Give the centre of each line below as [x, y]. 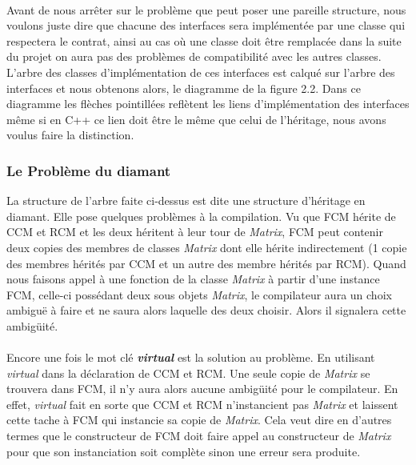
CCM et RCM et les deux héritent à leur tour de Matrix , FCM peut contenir [195, 232]
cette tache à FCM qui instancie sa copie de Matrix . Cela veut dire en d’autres [199, 420]
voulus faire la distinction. [70, 135]
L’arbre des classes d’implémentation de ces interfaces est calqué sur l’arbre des [201, 72]
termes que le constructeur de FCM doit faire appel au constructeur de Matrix [199, 436]
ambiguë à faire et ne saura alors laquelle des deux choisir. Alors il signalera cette [206, 310]
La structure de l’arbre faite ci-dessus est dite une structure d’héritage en [186, 200]
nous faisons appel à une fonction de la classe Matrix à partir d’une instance [193, 279]
